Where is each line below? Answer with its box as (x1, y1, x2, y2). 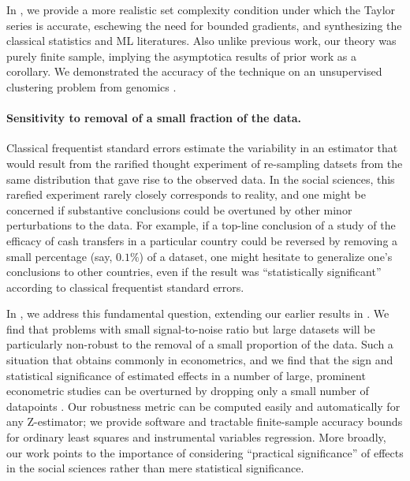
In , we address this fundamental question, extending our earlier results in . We (6, 305, 389, 322)
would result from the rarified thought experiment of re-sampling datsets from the (6, 155, 403, 171)
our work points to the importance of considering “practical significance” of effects (6, 444, 404, 460)
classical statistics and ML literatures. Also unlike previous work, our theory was (6, 32, 397, 49)
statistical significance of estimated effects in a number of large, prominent (6, 367, 366, 383)
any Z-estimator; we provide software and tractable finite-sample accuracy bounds (6, 413, 403, 430)
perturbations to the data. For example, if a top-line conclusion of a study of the (6, 217, 396, 233)
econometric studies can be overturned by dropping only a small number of (6, 382, 369, 399)
